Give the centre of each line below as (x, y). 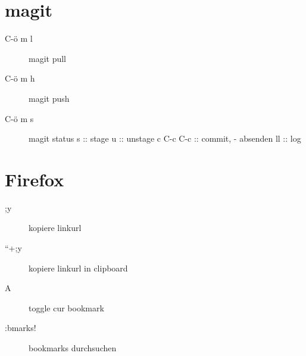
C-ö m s (19, 118)
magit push (49, 98)
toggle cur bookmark (66, 307)
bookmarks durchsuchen (73, 347)
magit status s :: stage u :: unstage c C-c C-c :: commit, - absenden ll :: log (165, 138)
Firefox (35, 179)
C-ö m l (19, 38)
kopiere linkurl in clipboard (78, 268)
